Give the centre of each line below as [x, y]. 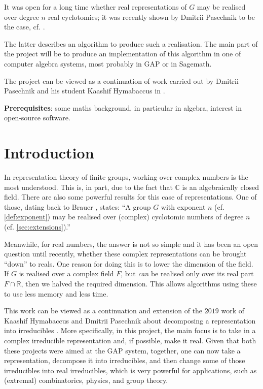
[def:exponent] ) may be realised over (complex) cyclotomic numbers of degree [124, 217]
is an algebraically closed [221, 187]
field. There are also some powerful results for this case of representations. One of [130, 197]
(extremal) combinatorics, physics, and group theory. [86, 380]
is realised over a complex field [66, 273]
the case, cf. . [25, 27]
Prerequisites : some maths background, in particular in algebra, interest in [123, 107]
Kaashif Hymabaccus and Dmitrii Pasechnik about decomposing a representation [130, 320]
